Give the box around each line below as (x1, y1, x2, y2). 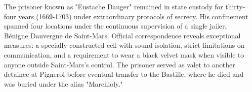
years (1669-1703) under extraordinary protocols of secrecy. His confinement (18, 11, 249, 21)
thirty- (225, 1, 245, 11)
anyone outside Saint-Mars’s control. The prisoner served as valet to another (4, 59, 235, 69)
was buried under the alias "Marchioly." (4, 78, 123, 89)
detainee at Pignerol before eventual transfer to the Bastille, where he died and (4, 69, 244, 79)
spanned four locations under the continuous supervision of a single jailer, (4, 21, 227, 31)
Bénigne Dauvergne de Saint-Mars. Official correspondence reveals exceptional (4, 30, 241, 40)
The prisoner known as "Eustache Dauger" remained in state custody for (4, 1, 223, 11)
